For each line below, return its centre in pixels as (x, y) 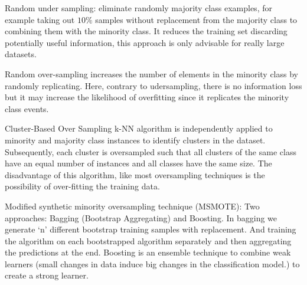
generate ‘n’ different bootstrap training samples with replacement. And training (151, 229)
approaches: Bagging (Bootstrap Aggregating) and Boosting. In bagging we (141, 217)
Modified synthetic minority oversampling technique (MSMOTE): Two (132, 206)
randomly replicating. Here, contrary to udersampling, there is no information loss (153, 85)
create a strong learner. (47, 275)
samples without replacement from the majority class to (196, 19)
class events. (27, 108)
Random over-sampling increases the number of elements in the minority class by (151, 73)
